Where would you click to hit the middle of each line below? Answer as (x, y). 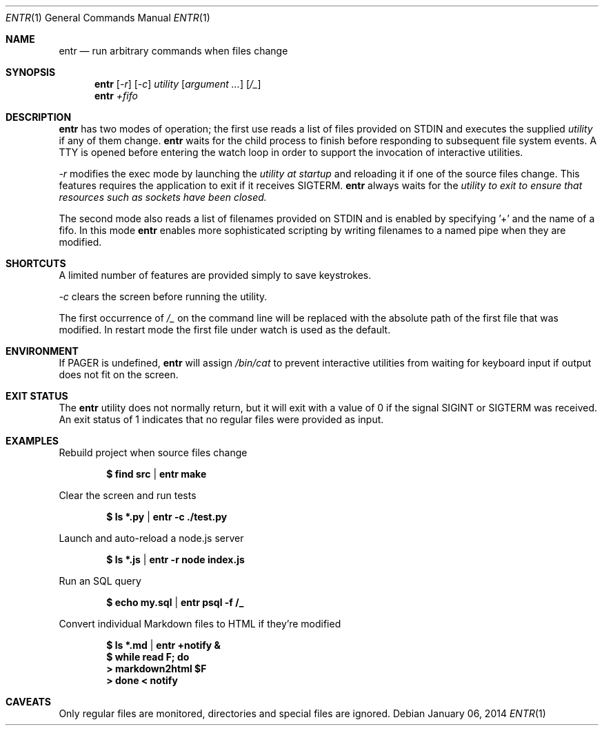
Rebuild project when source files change (153, 452)
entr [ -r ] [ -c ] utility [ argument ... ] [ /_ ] (178, 84)
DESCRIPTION (39, 117)
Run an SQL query (100, 581)
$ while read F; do (148, 657)
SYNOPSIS (31, 72)
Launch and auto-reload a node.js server (151, 538)
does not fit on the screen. (119, 374)
